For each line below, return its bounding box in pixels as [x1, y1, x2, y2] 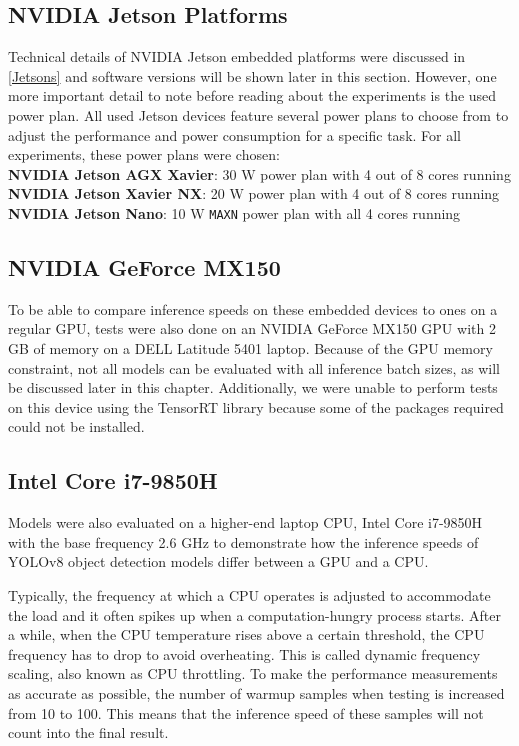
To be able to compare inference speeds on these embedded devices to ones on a [8, 298, 498, 319]
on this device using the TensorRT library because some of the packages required [8, 396, 504, 417]
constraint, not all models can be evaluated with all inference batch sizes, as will [8, 357, 500, 378]
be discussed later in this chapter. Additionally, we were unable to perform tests [8, 377, 498, 398]
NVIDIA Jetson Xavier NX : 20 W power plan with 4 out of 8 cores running [8, 183, 500, 204]
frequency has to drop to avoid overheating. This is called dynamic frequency [8, 643, 481, 664]
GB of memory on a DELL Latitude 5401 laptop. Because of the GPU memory [8, 338, 493, 358]
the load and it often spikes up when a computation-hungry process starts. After [8, 604, 501, 625]
